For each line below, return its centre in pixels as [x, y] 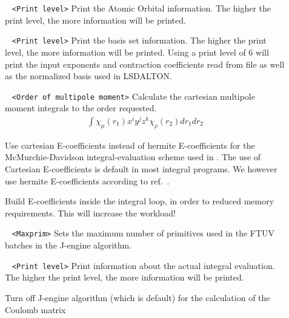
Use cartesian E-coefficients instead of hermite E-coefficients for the [130, 145]
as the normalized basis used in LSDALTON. [88, 76]
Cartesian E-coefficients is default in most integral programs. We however [141, 169]
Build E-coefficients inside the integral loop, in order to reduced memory [140, 201]
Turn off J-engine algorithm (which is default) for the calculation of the [138, 297]
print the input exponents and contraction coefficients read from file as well [145, 64]
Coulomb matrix [35, 309]
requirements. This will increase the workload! [90, 213]
